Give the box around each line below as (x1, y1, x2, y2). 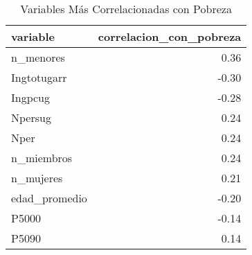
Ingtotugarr (11, 69, 67, 85)
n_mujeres (11, 170, 63, 186)
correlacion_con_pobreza (98, 28, 242, 44)
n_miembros (11, 150, 73, 166)
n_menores (11, 49, 65, 65)
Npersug (11, 109, 51, 125)
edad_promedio (11, 190, 87, 206)
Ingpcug (11, 89, 51, 105)
